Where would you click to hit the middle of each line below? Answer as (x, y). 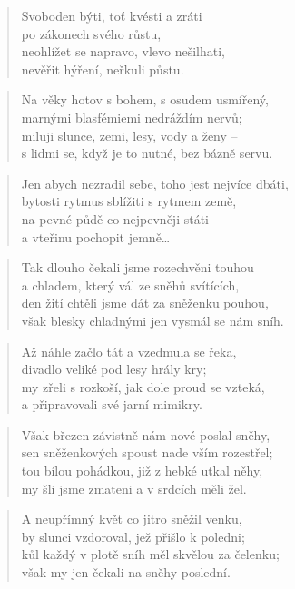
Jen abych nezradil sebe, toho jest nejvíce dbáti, (155, 183)
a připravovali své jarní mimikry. (112, 404)
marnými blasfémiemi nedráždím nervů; (132, 117)
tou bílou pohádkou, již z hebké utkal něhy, (142, 471)
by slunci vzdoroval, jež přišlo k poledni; (133, 536)
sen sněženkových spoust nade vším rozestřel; (147, 452)
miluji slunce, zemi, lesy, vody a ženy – (129, 135)
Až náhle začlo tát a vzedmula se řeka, (129, 351)
